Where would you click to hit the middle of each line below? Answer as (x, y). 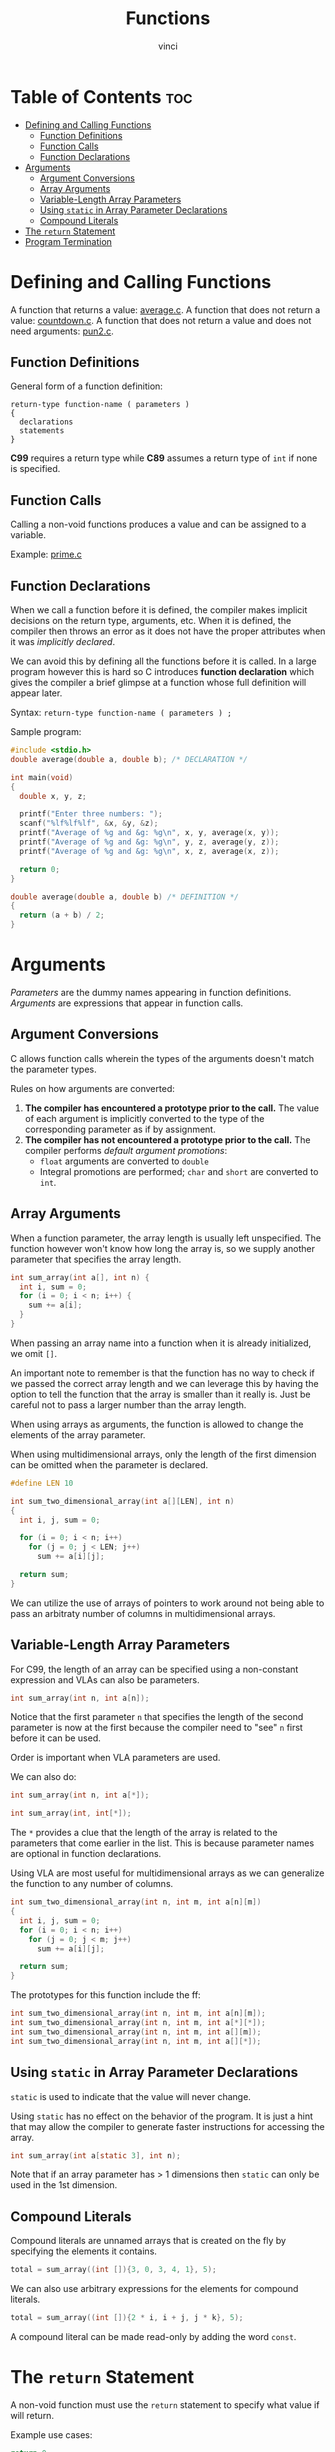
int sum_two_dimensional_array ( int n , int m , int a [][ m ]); (136, 2032)
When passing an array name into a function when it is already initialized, (161, 1343)
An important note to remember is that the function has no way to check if (162, 1373)
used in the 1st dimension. (64, 2185)
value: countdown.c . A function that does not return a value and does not (161, 320)
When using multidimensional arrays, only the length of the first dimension (163, 1454)
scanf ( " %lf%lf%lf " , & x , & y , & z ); (89, 823)
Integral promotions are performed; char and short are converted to (179, 1171)
